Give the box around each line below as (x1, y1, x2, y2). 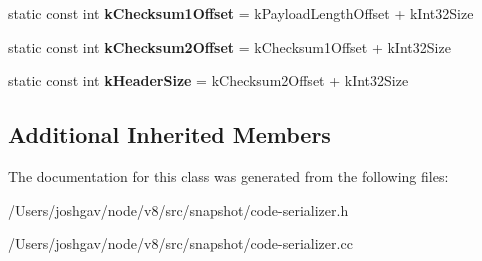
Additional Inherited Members (8, 119, 331, 150)
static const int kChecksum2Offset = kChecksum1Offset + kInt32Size (8, 36, 451, 57)
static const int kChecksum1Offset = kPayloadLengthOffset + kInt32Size (8, 3, 474, 23)
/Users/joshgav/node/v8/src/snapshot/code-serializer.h (8, 199, 349, 220)
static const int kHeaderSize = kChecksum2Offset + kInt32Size (8, 70, 409, 91)
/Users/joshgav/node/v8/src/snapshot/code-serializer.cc (8, 233, 353, 254)
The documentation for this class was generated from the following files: (8, 165, 449, 186)
